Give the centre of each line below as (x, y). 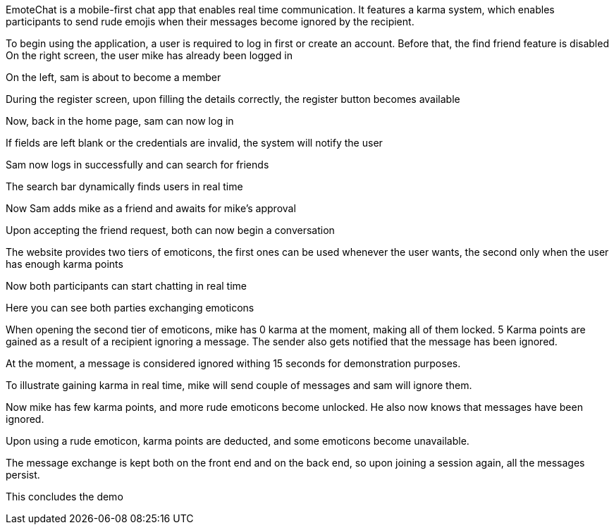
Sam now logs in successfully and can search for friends (137, 165)
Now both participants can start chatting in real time (126, 286)
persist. (23, 475)
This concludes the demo (65, 497)
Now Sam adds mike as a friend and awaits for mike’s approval (151, 208)
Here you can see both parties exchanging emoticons (130, 308)
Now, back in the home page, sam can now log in (120, 121)
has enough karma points (65, 264)
